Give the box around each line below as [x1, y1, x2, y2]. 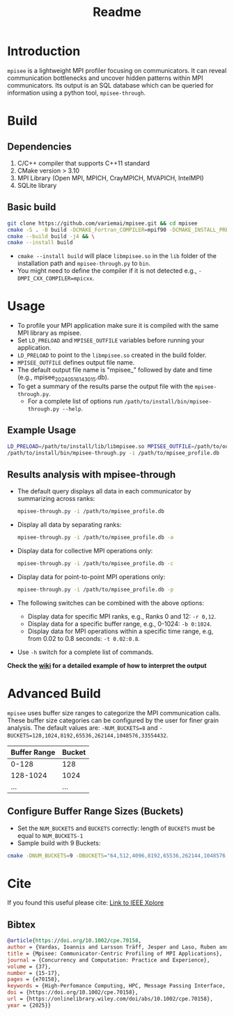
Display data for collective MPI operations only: [17, 547, 153, 555]
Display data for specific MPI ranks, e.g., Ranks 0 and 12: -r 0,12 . [27, 612, 217, 620]
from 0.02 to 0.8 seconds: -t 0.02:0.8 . [27, 634, 141, 642]
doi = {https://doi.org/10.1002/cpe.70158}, [7, 989, 139, 996]
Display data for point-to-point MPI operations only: [17, 572, 166, 581]
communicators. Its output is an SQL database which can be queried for [7, 81, 214, 89]
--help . [62, 404, 84, 413]
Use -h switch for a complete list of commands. [17, 648, 154, 656]
